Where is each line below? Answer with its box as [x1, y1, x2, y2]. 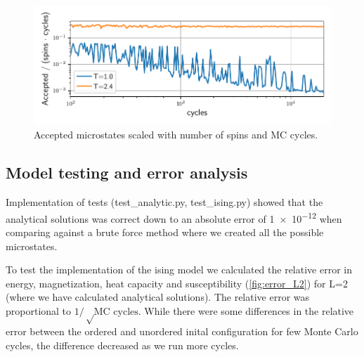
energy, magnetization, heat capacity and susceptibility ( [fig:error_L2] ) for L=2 [6, 275, 348, 290]
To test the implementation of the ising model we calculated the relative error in [6, 262, 352, 277]
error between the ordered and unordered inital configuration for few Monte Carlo [6, 323, 358, 338]
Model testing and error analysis [6, 162, 248, 183]
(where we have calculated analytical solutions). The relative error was [6, 290, 310, 304]
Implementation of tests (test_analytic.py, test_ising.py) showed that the [6, 195, 323, 209]
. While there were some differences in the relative [138, 303, 354, 318]
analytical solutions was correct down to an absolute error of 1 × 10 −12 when [6, 209, 342, 226]
